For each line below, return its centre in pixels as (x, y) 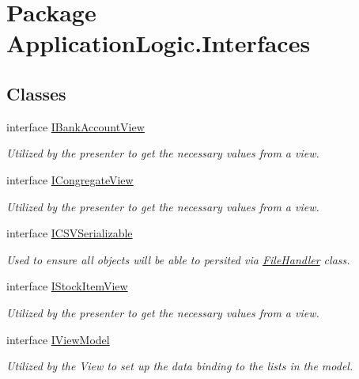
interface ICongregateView (70, 179)
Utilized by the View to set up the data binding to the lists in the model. (180, 366)
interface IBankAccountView (76, 126)
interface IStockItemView (67, 286)
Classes (36, 93)
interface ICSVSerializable (70, 233)
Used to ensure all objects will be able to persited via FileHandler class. (178, 259)
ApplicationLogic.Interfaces (159, 43)
